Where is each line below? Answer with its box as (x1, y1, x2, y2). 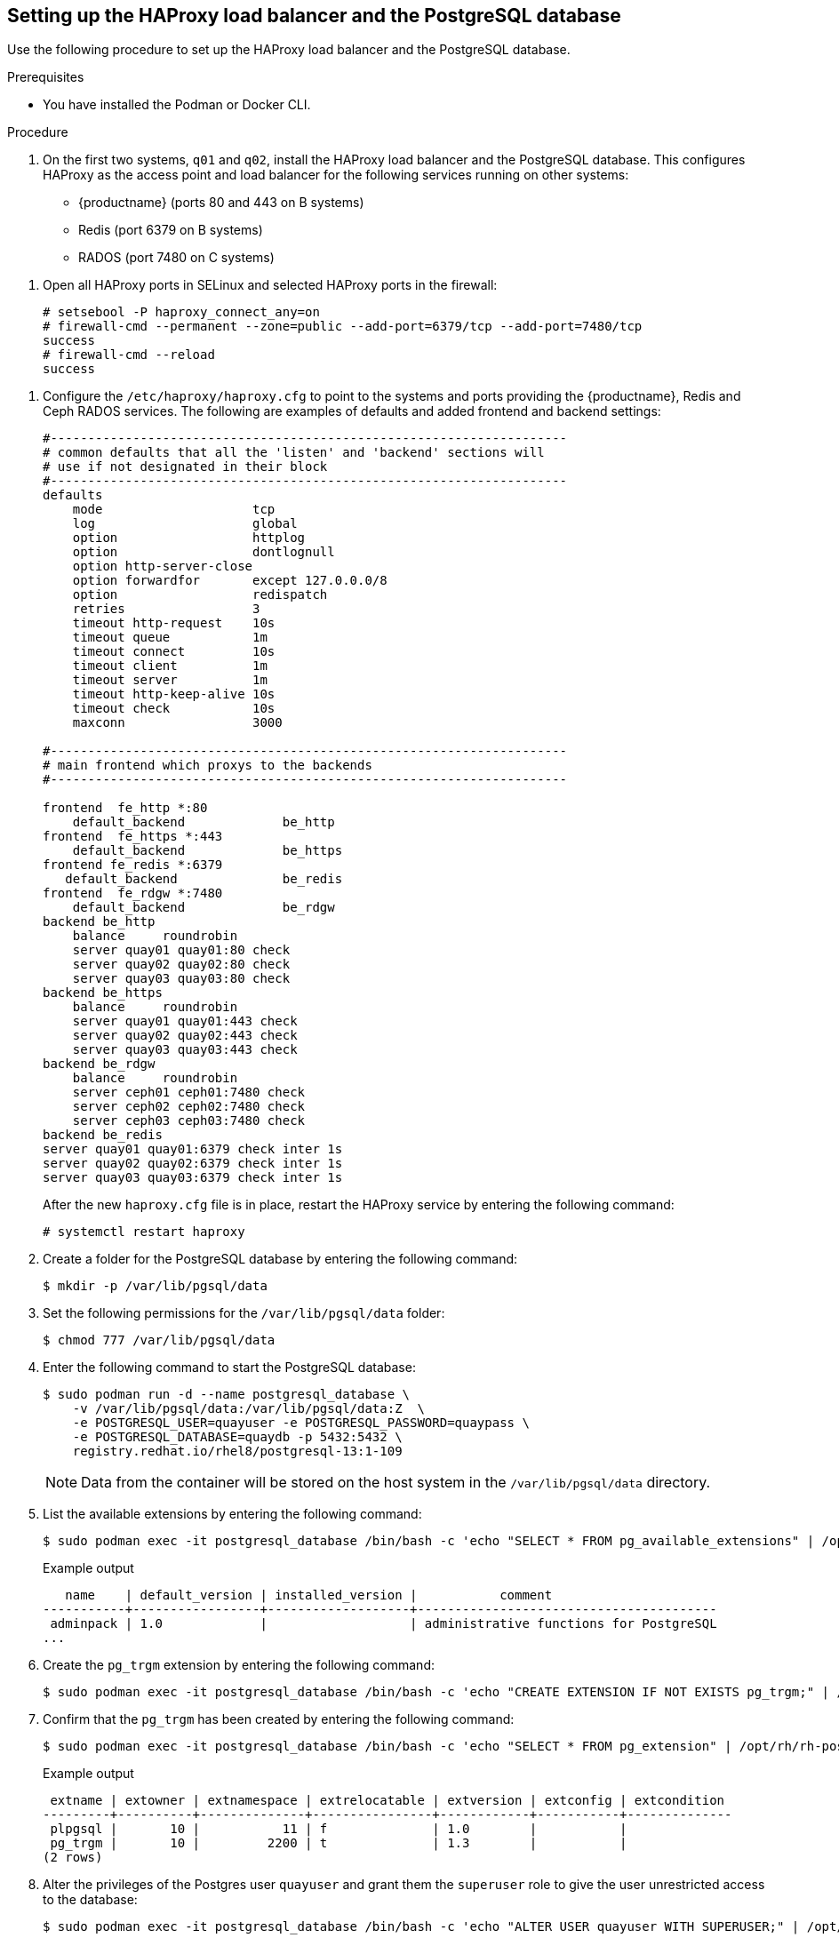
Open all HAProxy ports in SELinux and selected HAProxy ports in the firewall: (43, 277, 498, 293)
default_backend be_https (72, 843, 343, 858)
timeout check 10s (72, 701, 276, 716)
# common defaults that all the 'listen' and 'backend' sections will (43, 445, 545, 460)
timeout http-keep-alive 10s (72, 687, 276, 702)
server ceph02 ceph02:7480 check (72, 1099, 306, 1114)
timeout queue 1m (72, 630, 268, 645)
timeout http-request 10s (72, 616, 276, 631)
